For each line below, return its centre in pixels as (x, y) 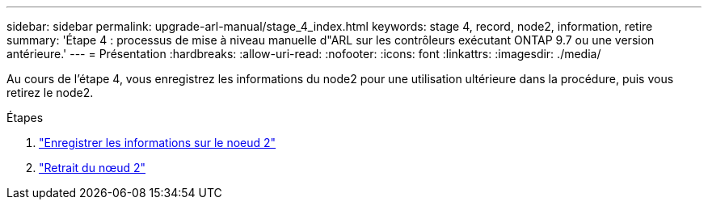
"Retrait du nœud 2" (93, 168)
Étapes (25, 118)
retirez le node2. (50, 92)
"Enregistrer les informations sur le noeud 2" (158, 143)
